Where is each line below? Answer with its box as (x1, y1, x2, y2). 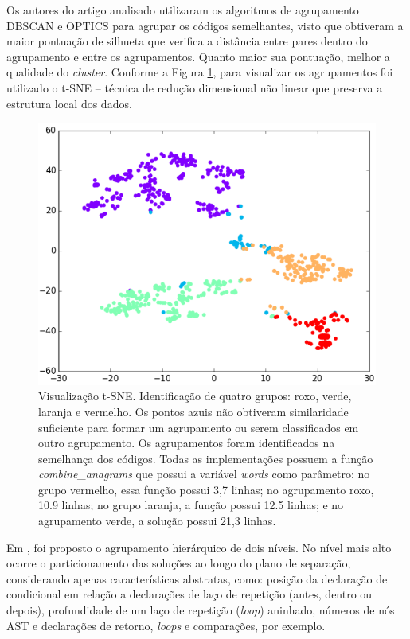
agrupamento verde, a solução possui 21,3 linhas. (38, 512, 276, 529)
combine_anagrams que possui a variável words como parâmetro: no (38, 466, 370, 482)
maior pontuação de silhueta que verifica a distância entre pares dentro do (6, 33, 368, 49)
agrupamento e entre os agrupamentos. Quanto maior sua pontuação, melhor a (6, 48, 390, 64)
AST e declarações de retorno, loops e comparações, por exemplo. (6, 617, 326, 633)
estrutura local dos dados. (6, 95, 132, 111)
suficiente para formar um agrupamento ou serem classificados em (38, 419, 359, 435)
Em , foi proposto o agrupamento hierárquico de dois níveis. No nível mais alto (6, 539, 392, 555)
